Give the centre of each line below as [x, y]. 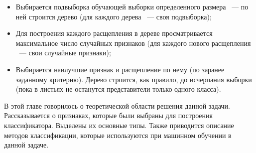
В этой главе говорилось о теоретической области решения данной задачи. [117, 105]
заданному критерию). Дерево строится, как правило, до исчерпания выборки [134, 79]
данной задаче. [26, 145]
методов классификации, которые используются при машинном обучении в [118, 135]
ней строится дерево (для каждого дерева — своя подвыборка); [114, 16]
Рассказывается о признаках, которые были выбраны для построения [108, 115]
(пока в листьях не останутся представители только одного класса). [118, 89]
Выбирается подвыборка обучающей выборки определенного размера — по [132, 6]
